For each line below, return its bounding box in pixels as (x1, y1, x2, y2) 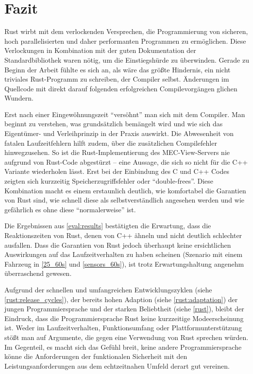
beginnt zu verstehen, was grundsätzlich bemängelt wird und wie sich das (4, 119, 223, 129)
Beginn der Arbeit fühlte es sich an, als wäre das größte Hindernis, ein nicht (4, 64, 231, 74)
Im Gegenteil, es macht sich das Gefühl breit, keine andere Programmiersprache (4, 341, 242, 352)
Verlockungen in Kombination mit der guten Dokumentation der (4, 45, 196, 55)
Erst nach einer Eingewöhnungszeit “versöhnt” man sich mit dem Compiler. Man (4, 109, 245, 119)
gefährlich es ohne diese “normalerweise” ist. (4, 204, 136, 214)
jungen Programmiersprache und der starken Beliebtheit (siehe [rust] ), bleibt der (4, 304, 244, 314)
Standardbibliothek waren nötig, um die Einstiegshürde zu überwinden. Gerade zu (4, 54, 249, 65)
